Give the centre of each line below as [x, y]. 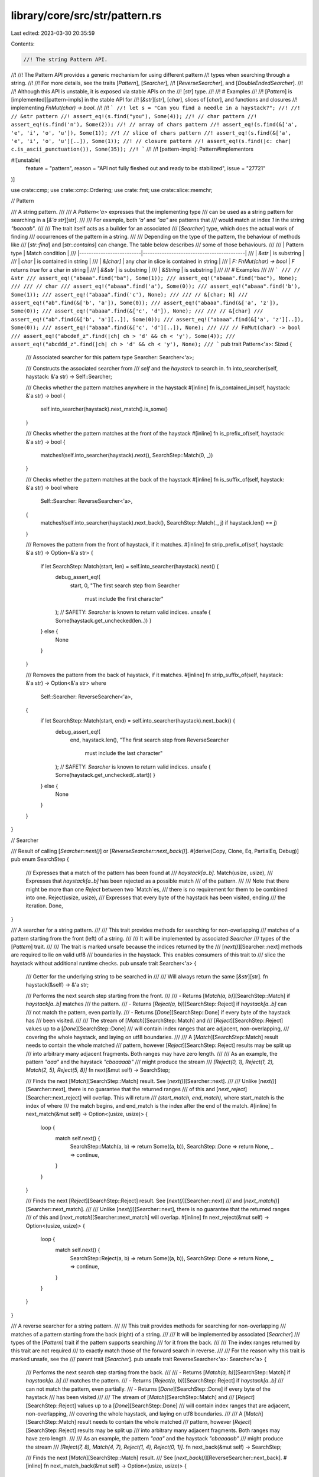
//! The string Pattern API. [66, 59]
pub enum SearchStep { [40, 859]
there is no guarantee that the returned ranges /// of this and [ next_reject [157, 1089]
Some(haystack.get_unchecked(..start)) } [105, 775]
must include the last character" [124, 753]
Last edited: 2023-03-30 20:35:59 [53, 33]
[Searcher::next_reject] [54, 1097]
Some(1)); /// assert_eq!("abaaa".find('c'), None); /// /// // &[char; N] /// [129, 295]
